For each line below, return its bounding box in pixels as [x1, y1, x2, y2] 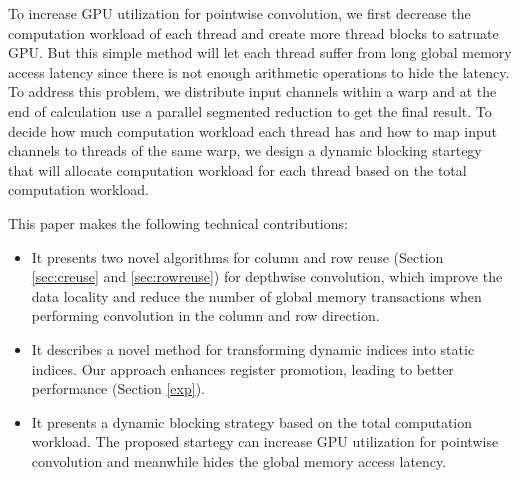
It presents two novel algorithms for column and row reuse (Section [31, 246, 444, 267]
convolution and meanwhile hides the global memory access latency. [31, 450, 447, 471]
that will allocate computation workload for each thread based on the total [8, 159, 467, 180]
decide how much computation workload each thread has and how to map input [8, 120, 497, 141]
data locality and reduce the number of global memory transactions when [31, 285, 482, 306]
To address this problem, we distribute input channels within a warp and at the [8, 81, 497, 102]
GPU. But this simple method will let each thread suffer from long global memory [8, 42, 512, 63]
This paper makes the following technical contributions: [8, 212, 348, 233]
